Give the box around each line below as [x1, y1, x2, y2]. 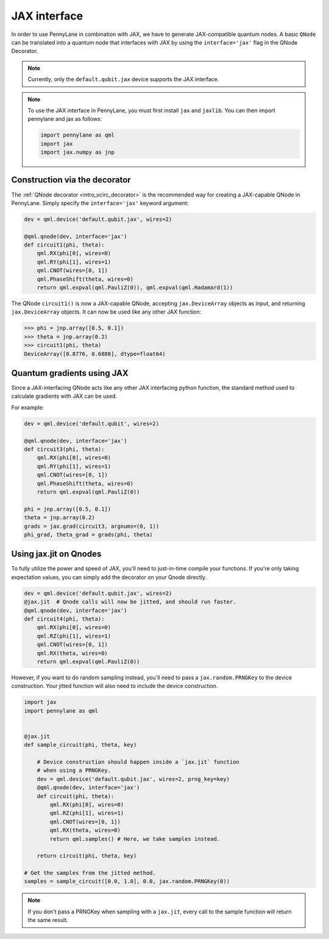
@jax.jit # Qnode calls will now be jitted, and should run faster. [24, 599, 236, 605]
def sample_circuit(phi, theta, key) [24, 741, 137, 749]
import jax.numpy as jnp [40, 149, 115, 156]
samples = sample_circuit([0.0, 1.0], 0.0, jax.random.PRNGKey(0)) [24, 878, 230, 885]
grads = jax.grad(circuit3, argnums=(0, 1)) [24, 522, 160, 530]
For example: [11, 403, 44, 411]
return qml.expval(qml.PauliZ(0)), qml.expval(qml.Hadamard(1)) [37, 284, 233, 291]
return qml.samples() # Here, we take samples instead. [49, 835, 221, 842]
